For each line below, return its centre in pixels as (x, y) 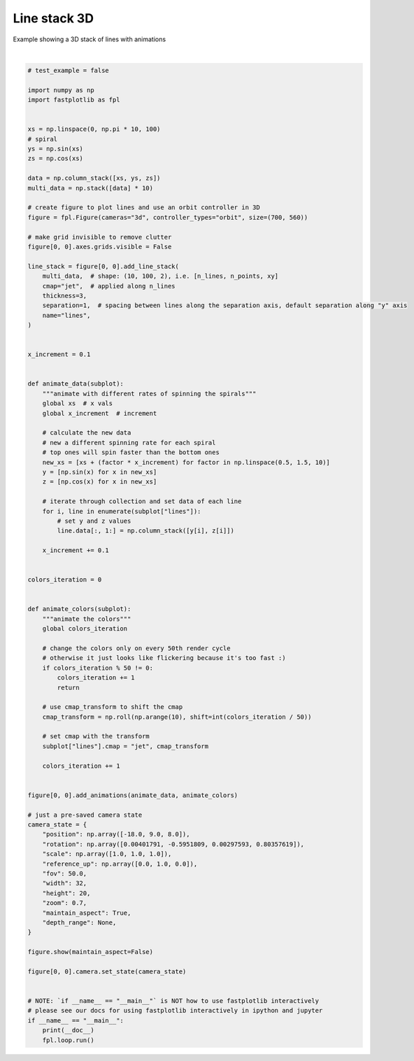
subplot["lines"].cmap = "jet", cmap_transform (126, 746)
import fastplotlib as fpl (74, 100)
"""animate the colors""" (87, 619)
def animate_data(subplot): (76, 384)
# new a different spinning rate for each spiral (129, 442)
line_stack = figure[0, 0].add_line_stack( (103, 266)
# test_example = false (69, 70)
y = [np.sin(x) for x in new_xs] (100, 472)
